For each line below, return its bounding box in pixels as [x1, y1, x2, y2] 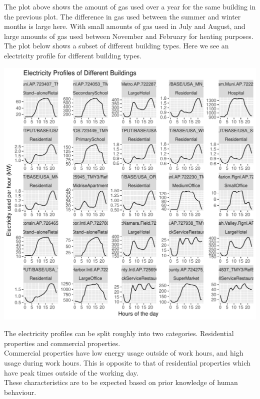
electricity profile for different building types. [4, 50, 141, 60]
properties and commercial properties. [4, 338, 120, 348]
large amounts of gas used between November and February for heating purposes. [4, 30, 253, 41]
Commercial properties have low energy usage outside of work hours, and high [4, 348, 243, 358]
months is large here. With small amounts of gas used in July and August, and [4, 21, 245, 31]
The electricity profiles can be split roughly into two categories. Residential [4, 328, 234, 339]
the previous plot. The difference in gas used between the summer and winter [4, 11, 241, 21]
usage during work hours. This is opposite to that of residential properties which [4, 357, 250, 368]
